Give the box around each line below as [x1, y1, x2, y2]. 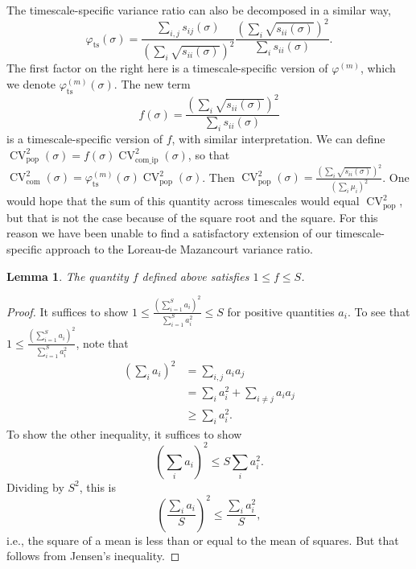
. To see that [347, 303, 410, 320]
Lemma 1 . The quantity [6, 267, 129, 284]
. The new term [113, 76, 191, 93]
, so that [187, 146, 230, 163]
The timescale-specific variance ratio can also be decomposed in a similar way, [6, 2, 391, 18]
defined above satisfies [142, 267, 249, 284]
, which [360, 60, 396, 76]
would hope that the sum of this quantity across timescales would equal [6, 192, 360, 209]
